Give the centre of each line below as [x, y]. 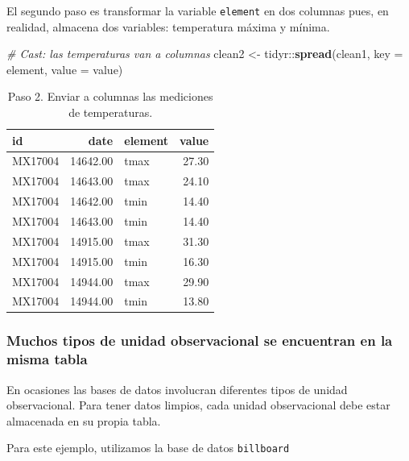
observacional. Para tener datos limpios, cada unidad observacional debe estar [198, 405]
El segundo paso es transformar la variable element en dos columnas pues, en [198, 10]
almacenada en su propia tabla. [84, 420]
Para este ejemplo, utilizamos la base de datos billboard [148, 448]
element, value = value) [65, 69]
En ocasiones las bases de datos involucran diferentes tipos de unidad [177, 389]
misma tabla [47, 359]
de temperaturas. [111, 112]
